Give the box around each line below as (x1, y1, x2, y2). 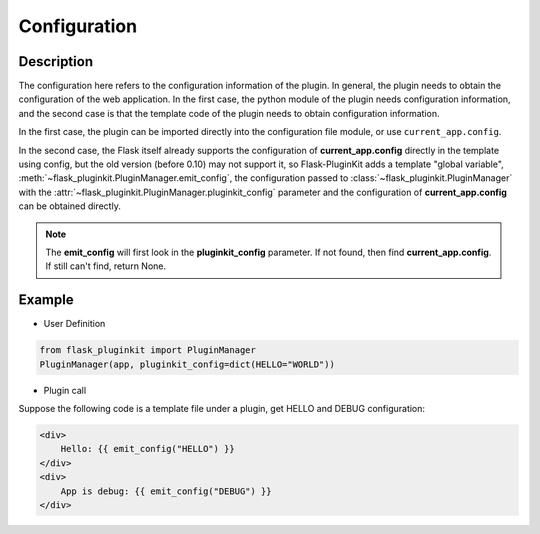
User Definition (43, 318, 106, 330)
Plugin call (43, 384, 87, 396)
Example (18, 291, 74, 309)
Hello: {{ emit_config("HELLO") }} (60, 443, 235, 455)
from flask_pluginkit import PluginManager (39, 345, 257, 356)
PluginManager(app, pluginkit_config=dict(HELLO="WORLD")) (39, 358, 335, 370)
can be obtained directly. (18, 200, 122, 212)
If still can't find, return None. (45, 260, 167, 272)
